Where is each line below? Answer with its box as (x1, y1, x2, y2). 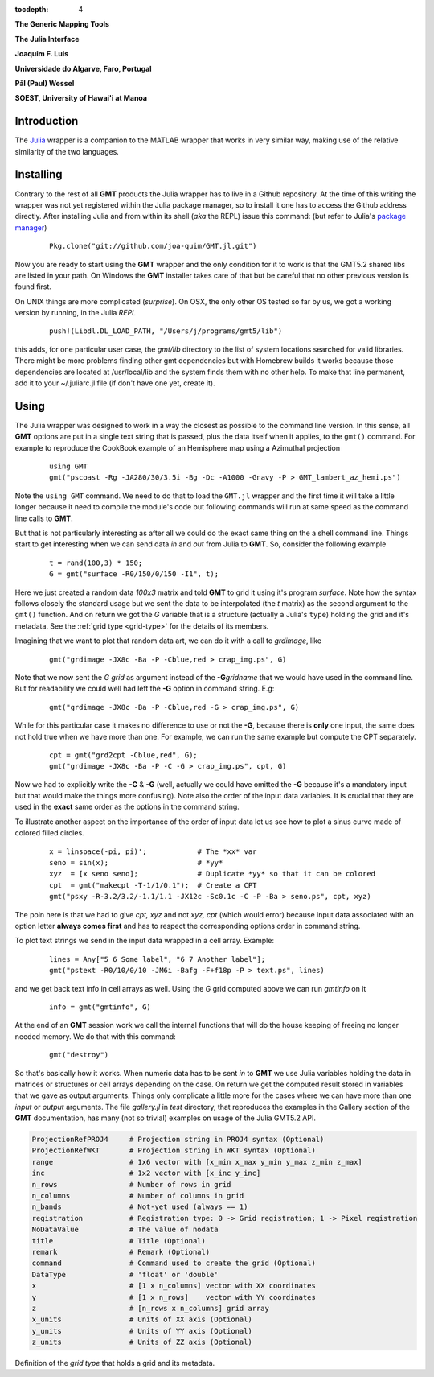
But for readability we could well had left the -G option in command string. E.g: (14, 684, 275, 694)
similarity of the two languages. (14, 146, 120, 156)
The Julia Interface (14, 34, 80, 43)
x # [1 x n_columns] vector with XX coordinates (31, 1281, 317, 1291)
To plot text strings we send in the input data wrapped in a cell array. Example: (14, 936, 275, 946)
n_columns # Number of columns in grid (31, 1191, 244, 1200)
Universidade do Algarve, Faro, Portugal (14, 64, 152, 73)
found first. (14, 282, 52, 291)
